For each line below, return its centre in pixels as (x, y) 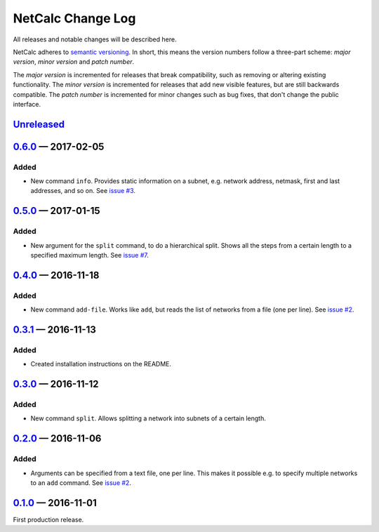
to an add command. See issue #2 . (81, 483)
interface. (27, 104)
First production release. (48, 519)
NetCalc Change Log (74, 18)
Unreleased (39, 124)
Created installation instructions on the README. (101, 364)
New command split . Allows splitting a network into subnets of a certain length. (148, 418)
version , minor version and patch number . (74, 62)
